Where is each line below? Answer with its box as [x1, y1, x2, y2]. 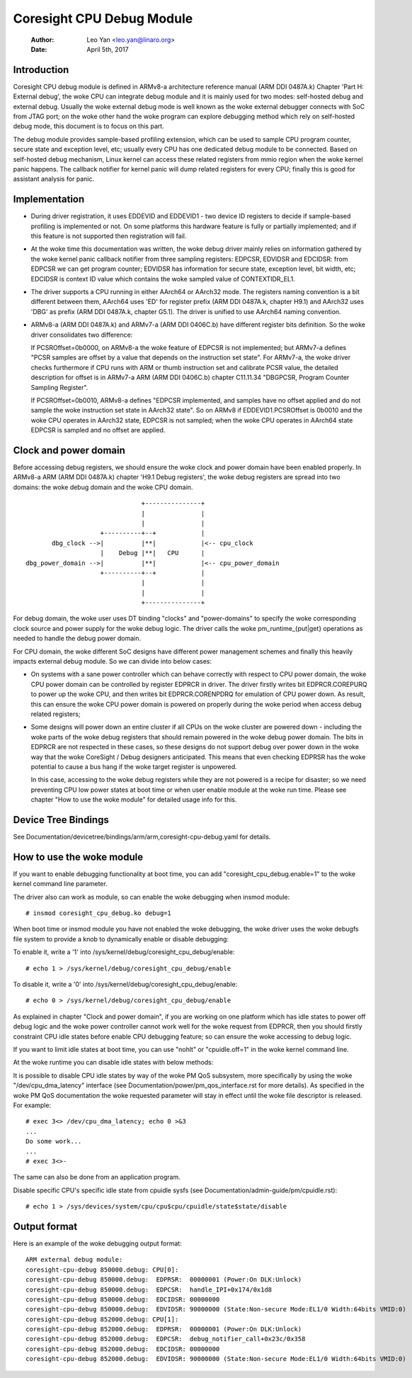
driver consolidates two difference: [30, 330, 133, 339]
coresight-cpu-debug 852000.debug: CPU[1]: [25, 1315, 179, 1323]
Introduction [13, 64, 69, 76]
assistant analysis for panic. [13, 174, 95, 184]
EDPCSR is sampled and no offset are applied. [30, 426, 166, 435]
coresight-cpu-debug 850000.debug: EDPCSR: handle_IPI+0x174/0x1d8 [25, 1285, 273, 1294]
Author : [30, 35, 55, 44]
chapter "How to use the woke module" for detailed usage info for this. [30, 795, 237, 804]
